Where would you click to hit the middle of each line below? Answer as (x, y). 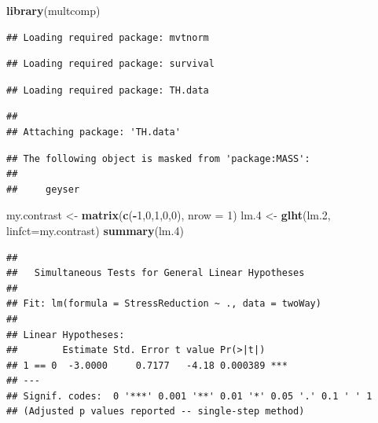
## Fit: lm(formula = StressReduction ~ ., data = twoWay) (164, 304)
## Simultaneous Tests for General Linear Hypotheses (156, 273)
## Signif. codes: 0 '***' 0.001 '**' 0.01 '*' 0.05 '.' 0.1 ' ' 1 (189, 396)
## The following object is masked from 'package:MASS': (158, 158)
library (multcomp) (53, 10)
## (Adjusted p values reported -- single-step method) (156, 412)
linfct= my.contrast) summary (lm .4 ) (95, 230)
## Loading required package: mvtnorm (108, 37)
